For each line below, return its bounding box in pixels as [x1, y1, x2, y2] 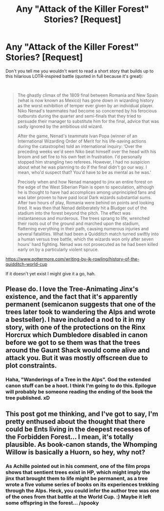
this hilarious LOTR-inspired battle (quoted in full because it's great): [5, 73, 143, 79]
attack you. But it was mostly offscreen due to [5, 354, 148, 362]
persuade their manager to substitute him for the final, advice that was [17, 118, 159, 124]
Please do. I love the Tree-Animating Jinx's [5, 285, 139, 293]
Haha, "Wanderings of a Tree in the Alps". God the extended [5, 376, 151, 383]
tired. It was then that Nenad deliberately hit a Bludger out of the [17, 205, 147, 211]
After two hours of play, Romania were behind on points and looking [17, 199, 154, 205]
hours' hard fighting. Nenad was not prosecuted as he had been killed [17, 241, 158, 247]
